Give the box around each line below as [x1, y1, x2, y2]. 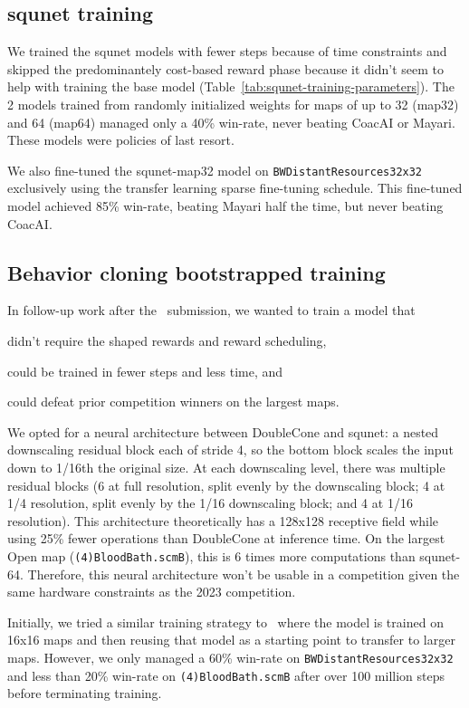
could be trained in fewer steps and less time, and [7, 361, 283, 380]
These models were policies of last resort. [7, 130, 234, 149]
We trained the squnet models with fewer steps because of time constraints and [7, 42, 447, 61]
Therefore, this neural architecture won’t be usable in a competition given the [27, 564, 460, 583]
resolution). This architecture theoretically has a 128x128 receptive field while [7, 511, 439, 530]
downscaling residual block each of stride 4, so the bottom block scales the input [7, 440, 454, 459]
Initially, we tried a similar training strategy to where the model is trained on [7, 612, 444, 631]
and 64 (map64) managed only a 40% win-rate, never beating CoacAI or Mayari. [7, 112, 455, 131]
